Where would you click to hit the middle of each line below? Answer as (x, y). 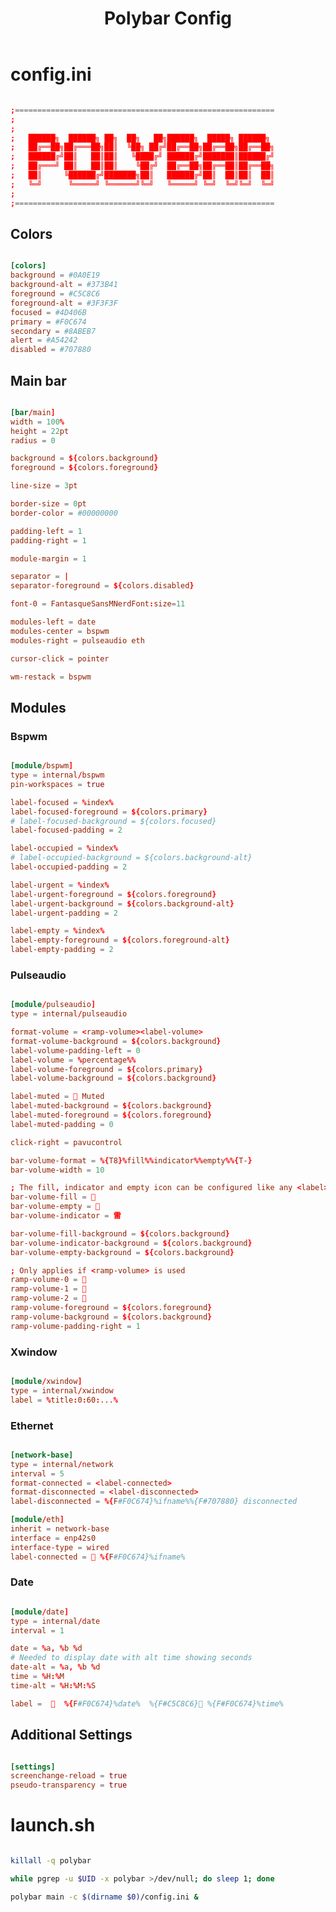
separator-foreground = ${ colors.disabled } (102, 586)
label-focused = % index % (62, 802)
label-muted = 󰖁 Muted (57, 1097)
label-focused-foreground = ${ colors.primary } (109, 812)
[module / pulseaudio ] (53, 1005)
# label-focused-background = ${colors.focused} (113, 821)
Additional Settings (71, 1735)
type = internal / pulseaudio (69, 1014)
